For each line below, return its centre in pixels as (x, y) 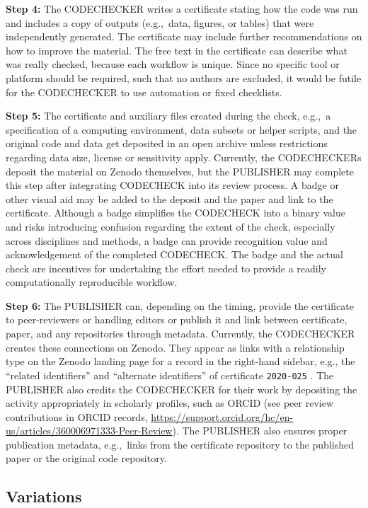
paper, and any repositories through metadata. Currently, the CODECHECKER (180, 334)
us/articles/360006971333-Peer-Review (89, 431)
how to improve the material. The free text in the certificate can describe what (177, 50)
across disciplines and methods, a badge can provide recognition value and (167, 240)
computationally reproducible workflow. (92, 282)
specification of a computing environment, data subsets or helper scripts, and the (182, 129)
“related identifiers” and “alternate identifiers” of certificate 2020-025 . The (170, 375)
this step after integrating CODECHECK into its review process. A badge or (172, 185)
